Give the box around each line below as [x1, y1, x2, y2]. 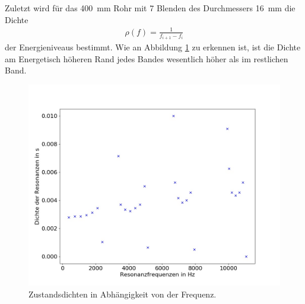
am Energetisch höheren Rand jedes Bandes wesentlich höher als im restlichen [5, 52, 288, 65]
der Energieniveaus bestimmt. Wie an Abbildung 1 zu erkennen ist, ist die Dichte [5, 41, 301, 53]
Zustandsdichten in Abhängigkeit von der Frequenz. [28, 287, 217, 300]
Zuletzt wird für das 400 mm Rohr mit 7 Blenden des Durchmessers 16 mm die [5, 2, 296, 14]
